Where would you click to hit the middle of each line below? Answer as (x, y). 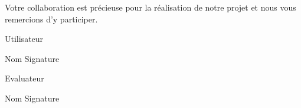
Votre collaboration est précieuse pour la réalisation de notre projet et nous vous (150, 7)
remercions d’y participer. (51, 19)
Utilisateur (24, 39)
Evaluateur (24, 78)
